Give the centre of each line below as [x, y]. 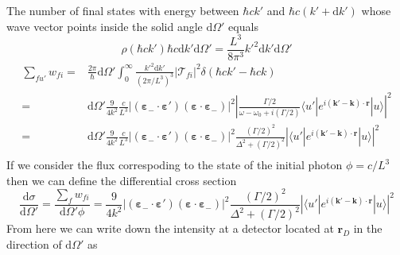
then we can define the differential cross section [122, 180]
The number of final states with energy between [123, 10]
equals [243, 26]
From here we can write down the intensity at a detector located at [170, 228]
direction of [34, 243]
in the [368, 228]
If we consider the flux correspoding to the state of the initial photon [175, 165]
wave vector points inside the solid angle [105, 26]
